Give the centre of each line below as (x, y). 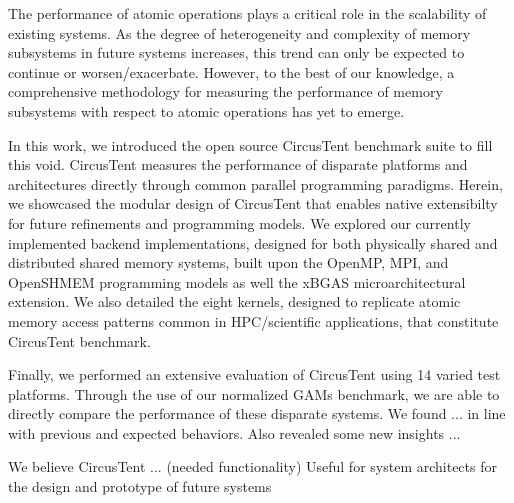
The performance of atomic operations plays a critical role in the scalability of (247, 13)
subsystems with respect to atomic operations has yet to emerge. (206, 110)
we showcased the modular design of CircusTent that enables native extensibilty (253, 203)
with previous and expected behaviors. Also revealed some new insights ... (234, 432)
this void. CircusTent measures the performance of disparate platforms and (238, 164)
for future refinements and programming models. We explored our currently (239, 222)
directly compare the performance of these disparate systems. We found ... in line (257, 413)
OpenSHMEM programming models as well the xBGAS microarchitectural (237, 281)
